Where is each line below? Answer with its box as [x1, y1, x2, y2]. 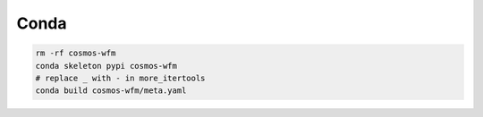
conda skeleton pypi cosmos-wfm [35, 61, 178, 71]
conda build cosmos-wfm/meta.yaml [35, 86, 187, 96]
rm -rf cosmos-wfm [35, 48, 116, 58]
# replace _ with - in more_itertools [35, 72, 206, 83]
